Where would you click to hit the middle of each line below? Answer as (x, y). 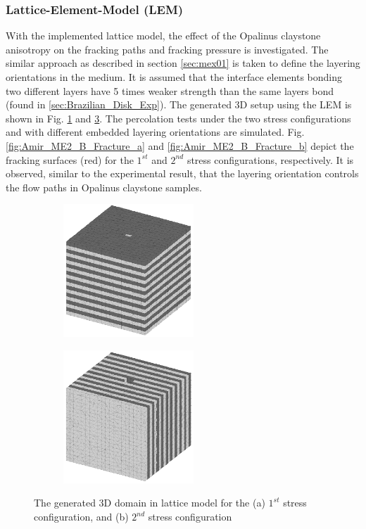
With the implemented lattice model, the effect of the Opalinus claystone (163, 36)
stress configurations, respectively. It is (270, 159)
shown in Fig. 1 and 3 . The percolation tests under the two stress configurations (178, 118)
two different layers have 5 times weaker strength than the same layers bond (170, 90)
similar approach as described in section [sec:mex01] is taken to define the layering (183, 63)
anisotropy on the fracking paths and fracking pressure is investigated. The (167, 49)
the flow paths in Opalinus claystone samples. (104, 187)
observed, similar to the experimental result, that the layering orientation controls (182, 173)
